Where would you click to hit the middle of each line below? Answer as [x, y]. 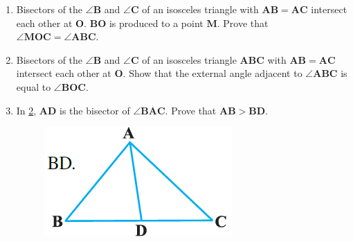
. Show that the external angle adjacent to [212, 73]
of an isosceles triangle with [200, 9]
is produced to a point [156, 23]
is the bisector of [95, 110]
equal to [34, 86]
